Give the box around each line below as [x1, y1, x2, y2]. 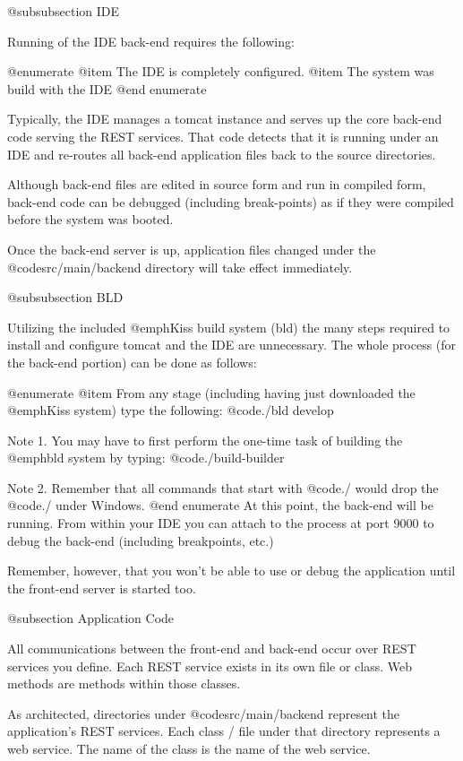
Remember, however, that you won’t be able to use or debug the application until [7, 561, 456, 580]
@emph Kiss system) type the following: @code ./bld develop [7, 401, 334, 419]
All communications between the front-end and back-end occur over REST [7, 639, 416, 658]
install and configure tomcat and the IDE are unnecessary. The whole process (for [7, 335, 457, 354]
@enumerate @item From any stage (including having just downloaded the [7, 383, 416, 402]
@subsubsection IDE [7, 2, 120, 20]
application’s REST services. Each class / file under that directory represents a [7, 722, 441, 740]
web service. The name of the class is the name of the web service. [7, 739, 371, 757]
